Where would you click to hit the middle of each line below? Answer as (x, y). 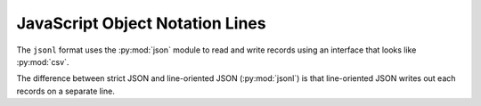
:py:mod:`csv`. (43, 61)
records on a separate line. (65, 91)
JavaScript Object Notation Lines (141, 23)
